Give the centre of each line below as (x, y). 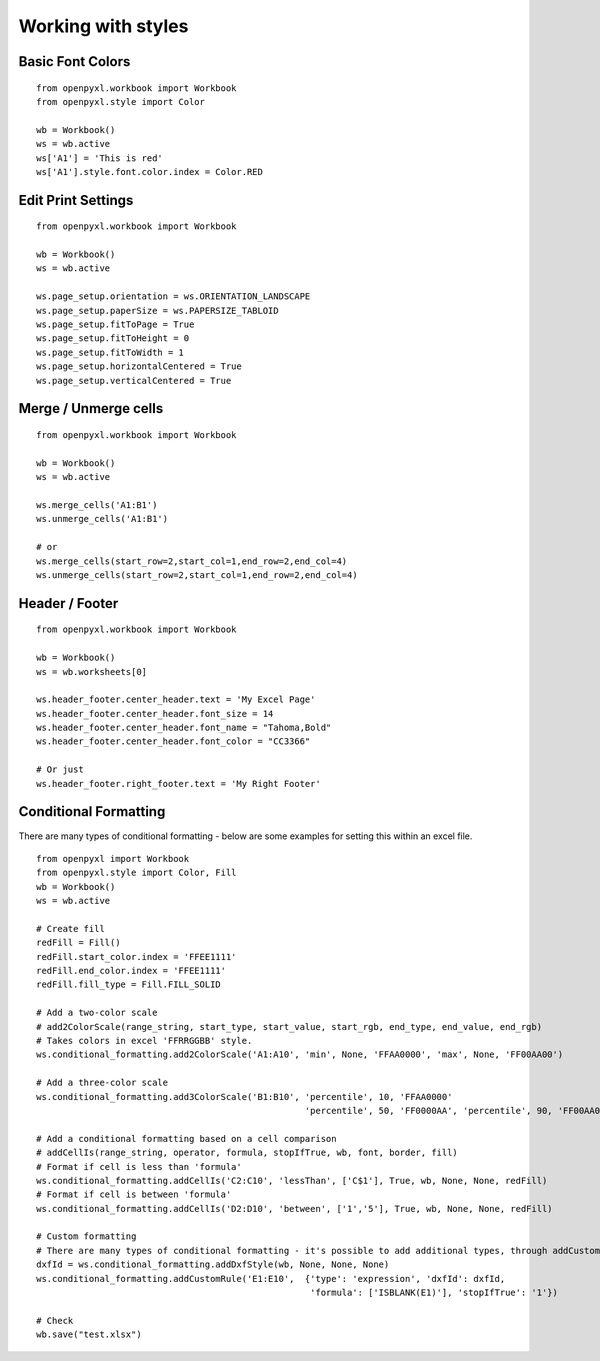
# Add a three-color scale (102, 1083)
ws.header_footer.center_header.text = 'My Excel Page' (176, 699)
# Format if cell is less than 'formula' (139, 1166)
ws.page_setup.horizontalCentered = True (139, 366)
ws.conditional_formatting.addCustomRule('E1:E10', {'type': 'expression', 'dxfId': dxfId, (271, 1278)
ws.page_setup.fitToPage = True (115, 324)
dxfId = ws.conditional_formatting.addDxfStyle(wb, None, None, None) (213, 1264)
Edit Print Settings (76, 200)
